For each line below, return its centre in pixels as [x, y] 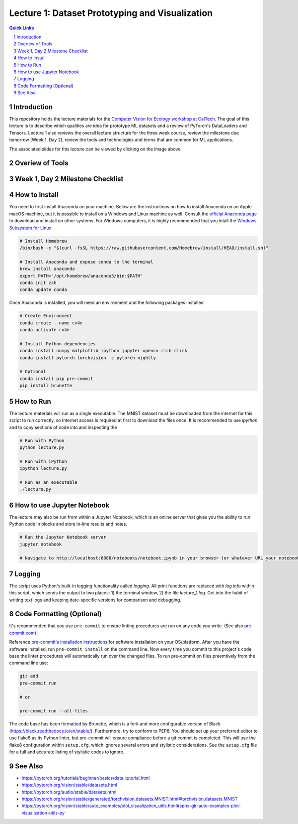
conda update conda [43, 290]
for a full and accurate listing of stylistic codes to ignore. [67, 752]
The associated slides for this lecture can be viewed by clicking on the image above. [96, 149]
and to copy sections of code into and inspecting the [63, 427]
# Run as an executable [49, 482]
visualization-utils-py [43, 813]
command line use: [29, 663]
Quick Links [22, 28]
